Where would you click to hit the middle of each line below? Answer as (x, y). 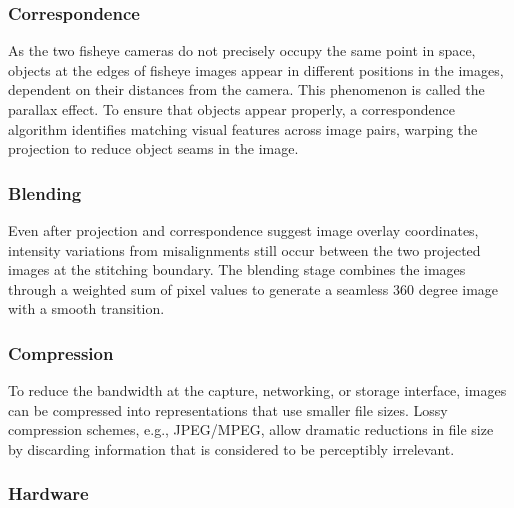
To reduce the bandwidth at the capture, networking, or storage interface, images (257, 390)
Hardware (48, 493)
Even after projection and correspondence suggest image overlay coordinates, (243, 230)
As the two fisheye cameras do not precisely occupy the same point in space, (242, 50)
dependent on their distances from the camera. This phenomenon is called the (246, 89)
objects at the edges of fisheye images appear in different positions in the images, (256, 69)
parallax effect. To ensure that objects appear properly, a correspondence (231, 109)
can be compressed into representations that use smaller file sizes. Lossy (228, 409)
